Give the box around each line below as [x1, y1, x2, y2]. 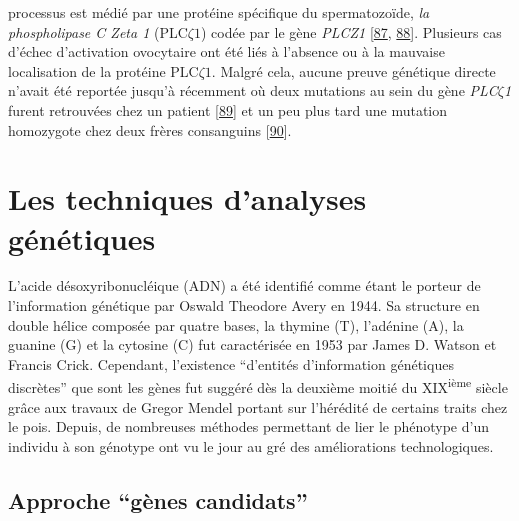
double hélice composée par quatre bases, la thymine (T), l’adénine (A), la [8, 314, 464, 335]
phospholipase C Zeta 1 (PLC [8, 21, 188, 42]
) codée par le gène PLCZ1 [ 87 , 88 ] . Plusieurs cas [200, 21, 502, 42]
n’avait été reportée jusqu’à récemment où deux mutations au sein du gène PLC [8, 80, 498, 101]
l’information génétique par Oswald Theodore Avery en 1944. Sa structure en [8, 295, 480, 316]
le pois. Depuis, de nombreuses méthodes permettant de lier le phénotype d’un [8, 416, 489, 437]
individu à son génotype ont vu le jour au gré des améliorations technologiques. [8, 435, 494, 456]
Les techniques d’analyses [8, 178, 367, 219]
